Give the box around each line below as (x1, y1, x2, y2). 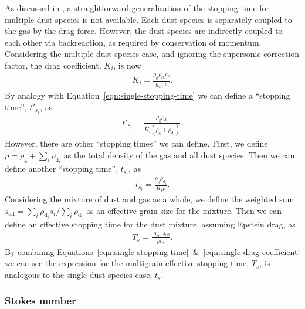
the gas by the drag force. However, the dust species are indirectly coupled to (5, 25, 283, 37)
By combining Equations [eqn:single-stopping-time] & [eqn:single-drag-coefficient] (5, 245, 300, 257)
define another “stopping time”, (5, 162, 118, 175)
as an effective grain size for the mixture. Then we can (86, 204, 282, 216)
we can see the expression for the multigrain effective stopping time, (5, 257, 249, 269)
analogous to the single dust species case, (5, 268, 152, 280)
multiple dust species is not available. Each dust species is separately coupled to (5, 13, 292, 25)
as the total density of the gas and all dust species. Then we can (63, 148, 295, 161)
